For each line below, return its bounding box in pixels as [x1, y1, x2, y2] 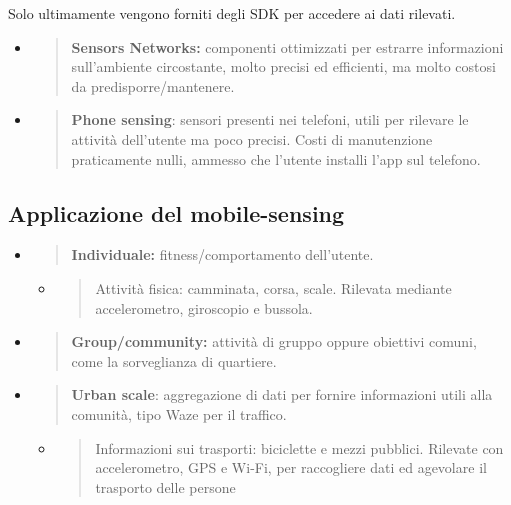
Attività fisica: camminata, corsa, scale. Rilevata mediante [95, 277, 452, 298]
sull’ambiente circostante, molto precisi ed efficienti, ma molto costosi [71, 56, 496, 77]
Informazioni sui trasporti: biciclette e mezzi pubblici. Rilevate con [95, 437, 504, 458]
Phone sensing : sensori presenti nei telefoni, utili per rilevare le [71, 109, 469, 130]
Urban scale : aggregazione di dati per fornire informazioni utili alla [71, 384, 493, 405]
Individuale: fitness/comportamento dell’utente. [71, 244, 374, 265]
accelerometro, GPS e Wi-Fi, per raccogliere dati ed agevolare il [95, 457, 487, 478]
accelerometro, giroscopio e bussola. [95, 297, 313, 318]
